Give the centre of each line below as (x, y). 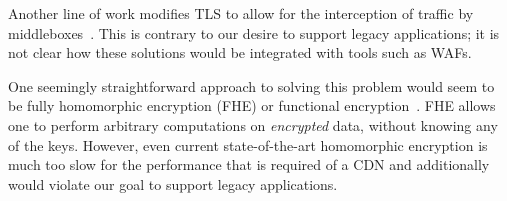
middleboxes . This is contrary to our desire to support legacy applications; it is (254, 32)
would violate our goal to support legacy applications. (173, 183)
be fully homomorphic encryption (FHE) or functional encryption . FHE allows (252, 105)
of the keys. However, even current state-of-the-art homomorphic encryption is (248, 144)
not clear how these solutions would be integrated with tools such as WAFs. (240, 52)
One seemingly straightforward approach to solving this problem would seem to (251, 85)
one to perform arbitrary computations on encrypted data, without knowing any (253, 124)
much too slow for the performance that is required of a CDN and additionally (249, 164)
